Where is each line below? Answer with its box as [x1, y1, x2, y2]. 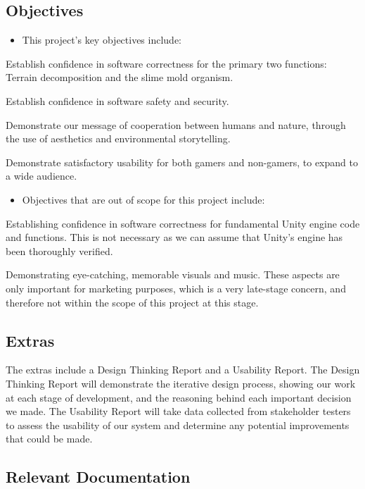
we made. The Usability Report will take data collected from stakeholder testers [6, 404, 351, 419]
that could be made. [6, 431, 93, 446]
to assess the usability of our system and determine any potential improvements [6, 417, 350, 432]
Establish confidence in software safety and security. [6, 93, 229, 108]
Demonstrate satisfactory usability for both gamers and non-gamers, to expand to [6, 154, 358, 169]
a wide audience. [6, 168, 77, 183]
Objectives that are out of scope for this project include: [22, 192, 265, 206]
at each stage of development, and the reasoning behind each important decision [6, 390, 352, 404]
